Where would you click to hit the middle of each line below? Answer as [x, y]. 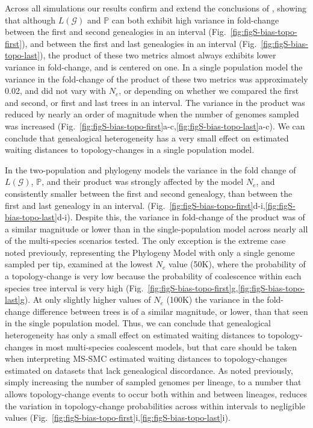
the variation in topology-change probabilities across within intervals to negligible [155, 405]
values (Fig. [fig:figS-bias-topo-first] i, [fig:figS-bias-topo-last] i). [118, 417]
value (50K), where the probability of [237, 264]
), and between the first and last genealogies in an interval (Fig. [139, 43]
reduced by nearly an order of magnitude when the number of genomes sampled [152, 114]
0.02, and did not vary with [56, 91]
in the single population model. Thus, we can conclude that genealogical [138, 323]
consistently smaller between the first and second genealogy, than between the [149, 193]
